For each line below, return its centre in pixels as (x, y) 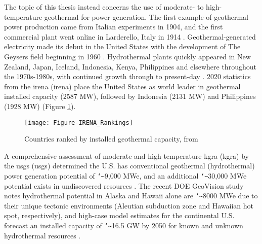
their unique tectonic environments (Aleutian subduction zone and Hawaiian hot (129, 205)
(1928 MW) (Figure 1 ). (40, 106)
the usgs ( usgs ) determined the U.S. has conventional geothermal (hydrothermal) (129, 166)
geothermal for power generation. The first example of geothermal (146, 16)
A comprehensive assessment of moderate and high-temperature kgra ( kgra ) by (127, 155)
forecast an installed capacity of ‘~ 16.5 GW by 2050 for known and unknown (124, 225)
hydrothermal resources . (42, 235)
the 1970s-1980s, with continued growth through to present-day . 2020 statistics (127, 76)
